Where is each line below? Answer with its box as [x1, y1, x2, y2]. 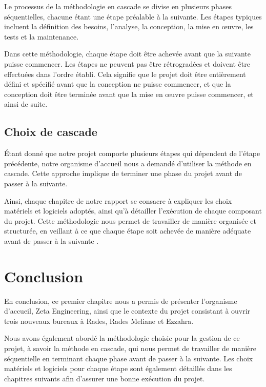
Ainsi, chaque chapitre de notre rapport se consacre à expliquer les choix [4, 195, 232, 206]
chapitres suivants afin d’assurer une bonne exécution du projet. [4, 373, 205, 383]
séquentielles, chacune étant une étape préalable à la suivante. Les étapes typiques [4, 11, 262, 22]
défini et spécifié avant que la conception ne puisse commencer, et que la [4, 79, 231, 89]
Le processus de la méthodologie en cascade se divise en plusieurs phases [4, 1, 232, 11]
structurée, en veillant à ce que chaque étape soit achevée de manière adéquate [4, 225, 251, 236]
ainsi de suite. [4, 99, 48, 109]
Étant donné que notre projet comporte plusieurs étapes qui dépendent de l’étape [4, 148, 260, 159]
